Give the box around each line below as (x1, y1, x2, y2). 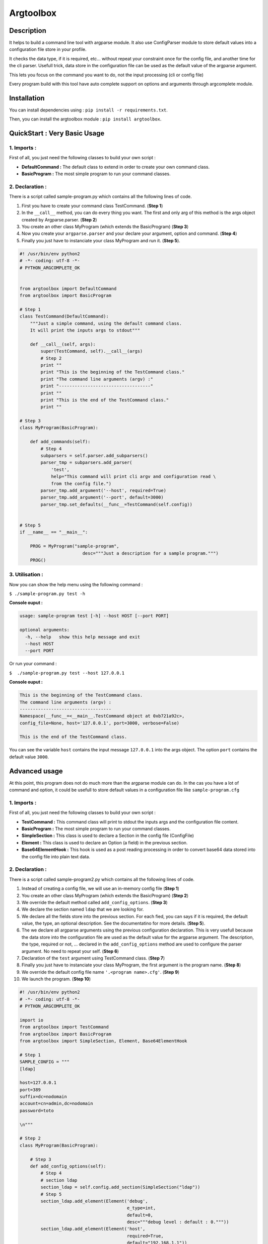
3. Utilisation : (9, 571, 43, 578)
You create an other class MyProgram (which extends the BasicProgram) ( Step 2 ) (21, 892, 189, 898)
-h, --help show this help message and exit (25, 634, 140, 639)
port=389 (19, 1087, 41, 1092)
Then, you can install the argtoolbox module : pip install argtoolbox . (9, 116, 162, 122)
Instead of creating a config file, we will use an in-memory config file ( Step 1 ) (21, 886, 180, 892)
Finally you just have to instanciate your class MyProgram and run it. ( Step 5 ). (21, 237, 181, 243)
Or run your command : (9, 661, 57, 667)
